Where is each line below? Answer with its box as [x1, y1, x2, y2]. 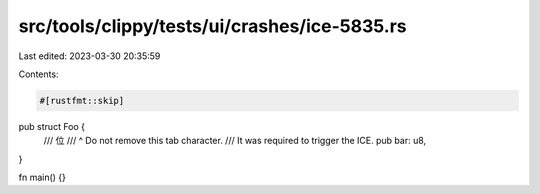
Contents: [18, 68, 59, 80]
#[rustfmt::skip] [39, 95, 125, 106]
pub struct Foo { [18, 120, 85, 132]
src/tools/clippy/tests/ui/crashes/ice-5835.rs [18, 15, 407, 37]
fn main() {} [18, 171, 67, 184]
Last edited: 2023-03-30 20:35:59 [18, 50, 161, 62]
